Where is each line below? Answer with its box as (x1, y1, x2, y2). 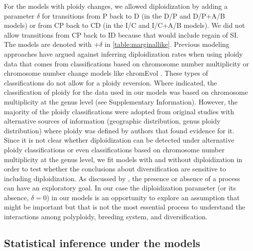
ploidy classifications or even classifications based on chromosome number (4, 144, 225, 154)
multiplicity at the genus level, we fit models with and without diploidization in (4, 154, 243, 164)
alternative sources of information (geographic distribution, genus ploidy (4, 116, 221, 126)
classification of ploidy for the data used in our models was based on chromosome (4, 87, 248, 97)
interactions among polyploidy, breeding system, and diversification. (4, 211, 207, 222)
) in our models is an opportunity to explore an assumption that (46, 192, 240, 202)
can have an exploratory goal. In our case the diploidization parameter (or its (4, 183, 236, 193)
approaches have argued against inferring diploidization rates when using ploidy (4, 48, 243, 59)
